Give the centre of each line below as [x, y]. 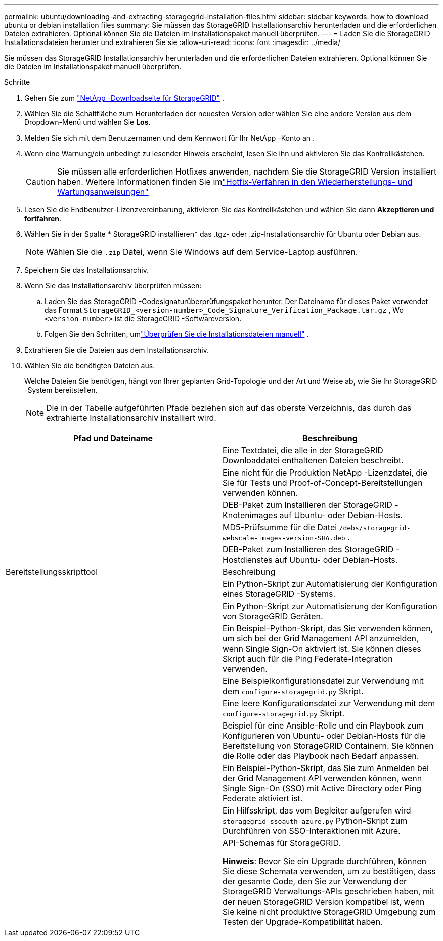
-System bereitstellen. [61, 390]
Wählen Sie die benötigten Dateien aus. [90, 366]
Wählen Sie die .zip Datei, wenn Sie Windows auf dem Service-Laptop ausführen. [202, 252]
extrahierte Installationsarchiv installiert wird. [131, 418]
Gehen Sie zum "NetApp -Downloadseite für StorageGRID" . [124, 98]
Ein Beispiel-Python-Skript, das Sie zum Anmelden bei [326, 768]
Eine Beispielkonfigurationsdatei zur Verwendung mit [323, 681]
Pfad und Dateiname [113, 438]
